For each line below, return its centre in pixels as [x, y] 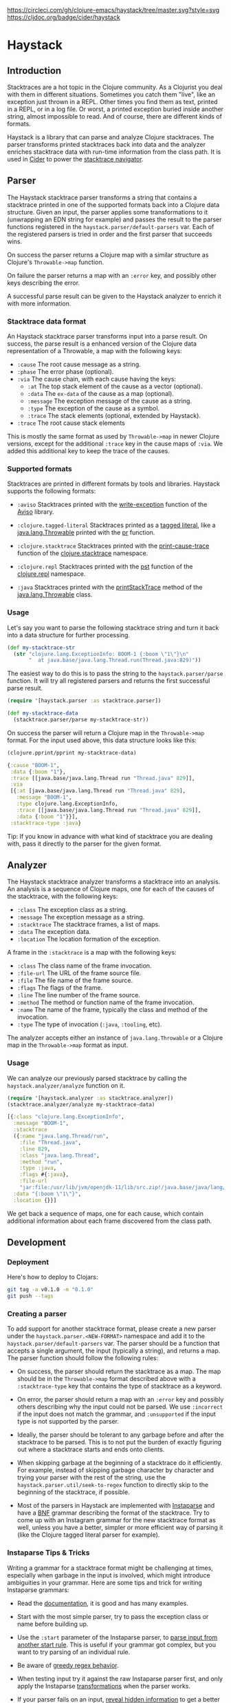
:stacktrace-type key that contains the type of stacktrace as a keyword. [119, 1386]
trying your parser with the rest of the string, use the [91, 1477]
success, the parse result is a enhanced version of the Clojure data [102, 343]
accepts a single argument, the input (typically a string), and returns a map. [114, 1351]
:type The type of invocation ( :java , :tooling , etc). [89, 1024]
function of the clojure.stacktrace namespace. [82, 553]
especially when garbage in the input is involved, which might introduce [109, 1575]
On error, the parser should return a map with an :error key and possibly [120, 1400]
